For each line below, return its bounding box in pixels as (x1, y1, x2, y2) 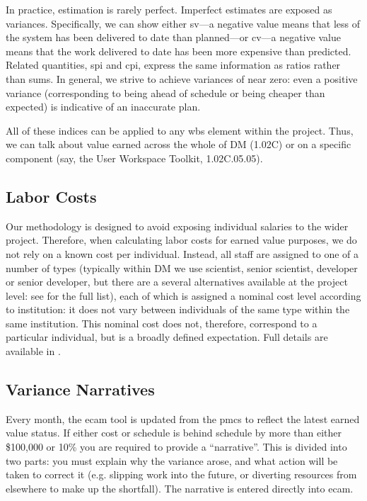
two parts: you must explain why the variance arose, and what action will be (6, 453, 338, 468)
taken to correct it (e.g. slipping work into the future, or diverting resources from (6, 467, 357, 482)
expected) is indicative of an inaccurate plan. (6, 99, 201, 114)
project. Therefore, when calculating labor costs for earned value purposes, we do (6, 232, 357, 247)
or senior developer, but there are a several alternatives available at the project (6, 274, 348, 289)
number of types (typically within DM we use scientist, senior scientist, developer (6, 260, 358, 275)
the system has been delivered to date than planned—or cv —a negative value (6, 30, 341, 45)
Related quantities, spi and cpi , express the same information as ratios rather (6, 57, 341, 72)
